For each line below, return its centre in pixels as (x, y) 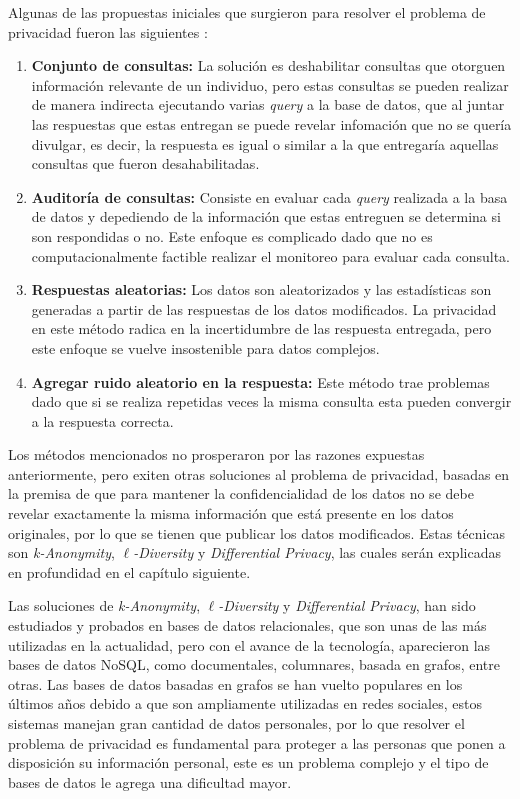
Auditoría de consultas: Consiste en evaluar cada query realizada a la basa (269, 196)
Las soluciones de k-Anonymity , (104, 605)
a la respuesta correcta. (102, 420)
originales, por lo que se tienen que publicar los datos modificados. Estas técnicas (257, 532)
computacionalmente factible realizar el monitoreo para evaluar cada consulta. (271, 255)
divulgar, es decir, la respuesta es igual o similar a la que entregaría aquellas (265, 143)
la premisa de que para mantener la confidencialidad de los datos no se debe (241, 493)
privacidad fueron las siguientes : (108, 31)
